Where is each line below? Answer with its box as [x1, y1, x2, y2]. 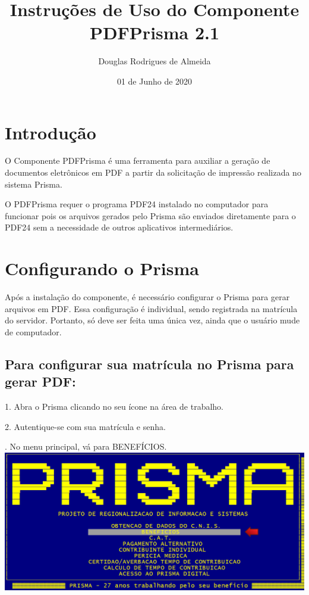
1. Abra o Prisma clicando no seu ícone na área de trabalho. [5, 400, 224, 413]
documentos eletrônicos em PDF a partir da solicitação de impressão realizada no [5, 166, 301, 179]
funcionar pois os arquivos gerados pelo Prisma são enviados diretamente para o [5, 209, 296, 222]
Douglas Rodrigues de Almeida [98, 55, 211, 67]
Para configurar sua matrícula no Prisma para [5, 354, 294, 373]
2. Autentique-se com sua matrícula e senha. [5, 420, 166, 432]
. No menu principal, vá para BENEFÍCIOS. [5, 440, 167, 453]
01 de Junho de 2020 [116, 74, 193, 87]
